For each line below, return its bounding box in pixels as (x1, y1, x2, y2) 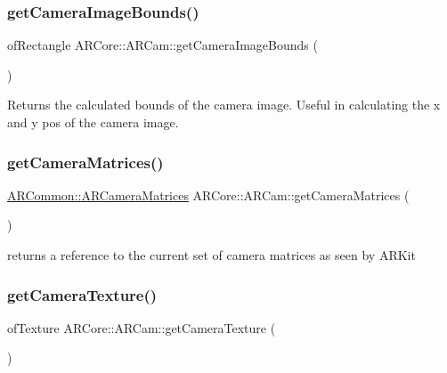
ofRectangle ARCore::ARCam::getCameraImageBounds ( (7, 36, 318, 54)
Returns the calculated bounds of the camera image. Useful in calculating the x (7, 95, 441, 114)
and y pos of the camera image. (7, 113, 179, 131)
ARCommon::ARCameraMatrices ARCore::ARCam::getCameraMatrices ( (7, 185, 410, 204)
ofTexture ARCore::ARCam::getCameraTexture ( (7, 318, 276, 337)
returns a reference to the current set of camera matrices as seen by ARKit (7, 246, 416, 264)
